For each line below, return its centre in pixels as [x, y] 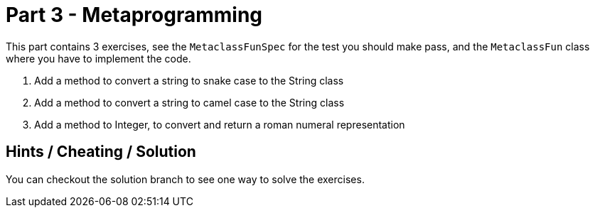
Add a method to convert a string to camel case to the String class [189, 102]
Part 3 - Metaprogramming [134, 15]
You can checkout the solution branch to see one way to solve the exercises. [185, 179]
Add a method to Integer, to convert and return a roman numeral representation [220, 124]
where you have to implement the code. [98, 58]
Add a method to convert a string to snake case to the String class [189, 80]
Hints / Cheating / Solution [101, 152]
